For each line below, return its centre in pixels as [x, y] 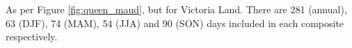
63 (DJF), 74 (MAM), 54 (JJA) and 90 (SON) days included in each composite [175, 23]
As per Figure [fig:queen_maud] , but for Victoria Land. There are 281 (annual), [176, 9]
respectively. [32, 37]
